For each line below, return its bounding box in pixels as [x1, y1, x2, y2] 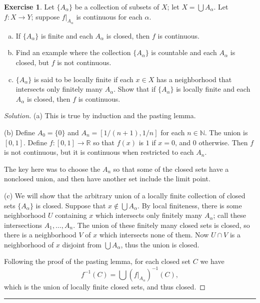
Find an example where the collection [15, 47, 131, 58]
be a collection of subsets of [74, 2, 159, 12]
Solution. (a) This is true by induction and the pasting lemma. [4, 110, 196, 121]
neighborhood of [4, 239, 54, 249]
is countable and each [151, 47, 217, 58]
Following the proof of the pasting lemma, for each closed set [4, 256, 191, 266]
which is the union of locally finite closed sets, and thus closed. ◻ [4, 281, 205, 291]
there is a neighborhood [4, 229, 76, 240]
